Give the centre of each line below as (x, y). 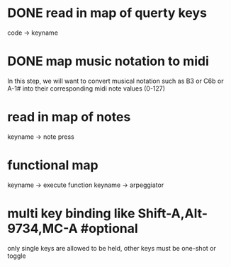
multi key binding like (71, 213)
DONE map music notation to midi (108, 61)
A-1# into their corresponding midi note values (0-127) (86, 88)
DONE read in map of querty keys (107, 13)
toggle (17, 256)
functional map (53, 165)
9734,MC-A (43, 228)
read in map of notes (69, 117)
